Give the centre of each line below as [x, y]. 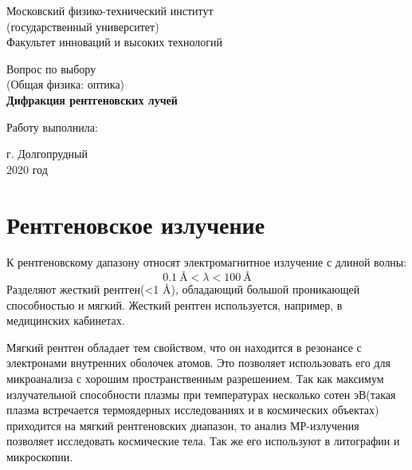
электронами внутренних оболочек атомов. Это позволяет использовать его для [198, 363]
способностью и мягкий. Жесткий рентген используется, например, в [175, 304]
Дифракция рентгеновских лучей [92, 99]
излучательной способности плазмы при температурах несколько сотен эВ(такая [201, 394]
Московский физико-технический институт [110, 10]
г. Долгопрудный [47, 154]
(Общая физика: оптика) [66, 84]
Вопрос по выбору [51, 68]
